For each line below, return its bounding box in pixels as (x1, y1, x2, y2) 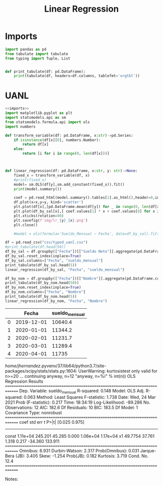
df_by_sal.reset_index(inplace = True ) (5, 254, 81, 259)
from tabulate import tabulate (5, 51, 68, 56)
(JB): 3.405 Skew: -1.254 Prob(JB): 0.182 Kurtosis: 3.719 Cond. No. (15, 453, 149, 459)
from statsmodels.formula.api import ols (5, 119, 90, 125)
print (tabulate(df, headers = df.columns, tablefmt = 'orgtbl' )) (14, 74, 140, 78)
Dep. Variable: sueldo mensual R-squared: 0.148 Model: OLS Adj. (19, 388, 145, 395)
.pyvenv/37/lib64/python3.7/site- (40, 363, 107, 369)
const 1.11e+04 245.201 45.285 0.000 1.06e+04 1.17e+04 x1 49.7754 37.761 (5, 433, 155, 439)
